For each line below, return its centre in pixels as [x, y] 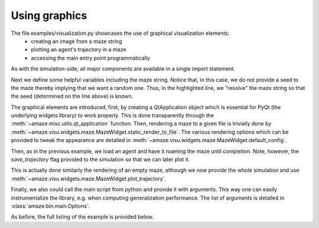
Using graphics [49, 15]
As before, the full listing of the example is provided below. [82, 217]
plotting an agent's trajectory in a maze [79, 50]
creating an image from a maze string [77, 41]
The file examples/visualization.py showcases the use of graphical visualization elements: [120, 33]
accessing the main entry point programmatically [90, 58]
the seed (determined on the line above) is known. [72, 96]
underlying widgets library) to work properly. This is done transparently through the [113, 115]
